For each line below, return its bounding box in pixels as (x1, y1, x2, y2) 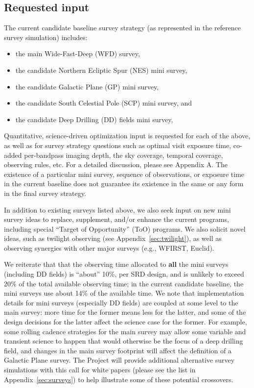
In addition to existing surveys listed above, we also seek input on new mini (4, 204, 231, 215)
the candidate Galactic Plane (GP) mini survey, (15, 81, 159, 91)
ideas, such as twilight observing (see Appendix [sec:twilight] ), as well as (4, 233, 222, 243)
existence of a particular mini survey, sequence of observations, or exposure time (4, 169, 245, 179)
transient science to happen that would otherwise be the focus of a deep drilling (4, 336, 243, 346)
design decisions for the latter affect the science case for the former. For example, (4, 317, 247, 327)
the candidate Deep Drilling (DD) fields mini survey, (15, 114, 173, 124)
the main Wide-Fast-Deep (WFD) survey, (15, 48, 140, 59)
